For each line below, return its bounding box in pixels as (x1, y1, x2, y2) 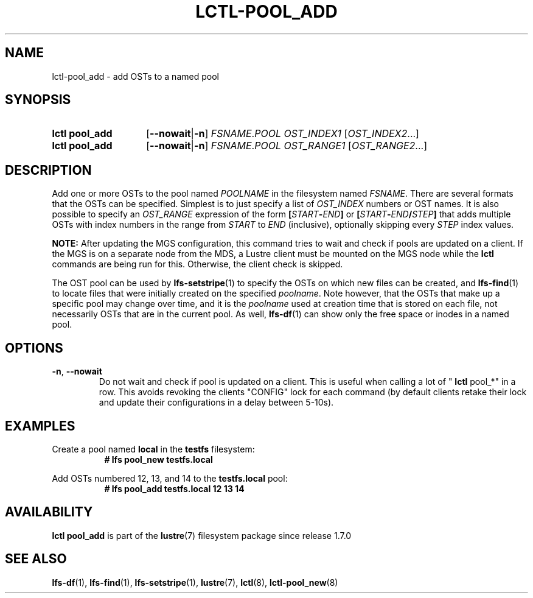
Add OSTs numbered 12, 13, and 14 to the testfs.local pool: (52, 473, 288, 484)
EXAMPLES (5, 418, 75, 434)
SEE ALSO (5, 551, 67, 567)
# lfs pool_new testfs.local (104, 454, 213, 465)
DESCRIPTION (5, 162, 92, 178)
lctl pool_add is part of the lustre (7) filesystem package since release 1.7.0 (52, 530, 352, 541)
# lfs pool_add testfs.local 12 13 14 (104, 483, 245, 494)
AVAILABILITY (5, 504, 93, 520)
